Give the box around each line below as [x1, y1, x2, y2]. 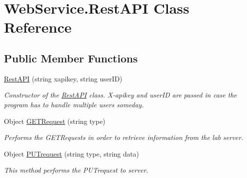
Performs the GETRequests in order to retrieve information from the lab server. [4, 132, 244, 142]
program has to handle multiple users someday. [4, 99, 144, 109]
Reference [4, 17, 72, 37]
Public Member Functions [4, 50, 138, 65]
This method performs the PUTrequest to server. [4, 165, 148, 175]
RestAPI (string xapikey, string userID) [4, 73, 123, 83]
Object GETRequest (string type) [4, 116, 105, 126]
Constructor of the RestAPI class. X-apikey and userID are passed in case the [4, 90, 237, 100]
